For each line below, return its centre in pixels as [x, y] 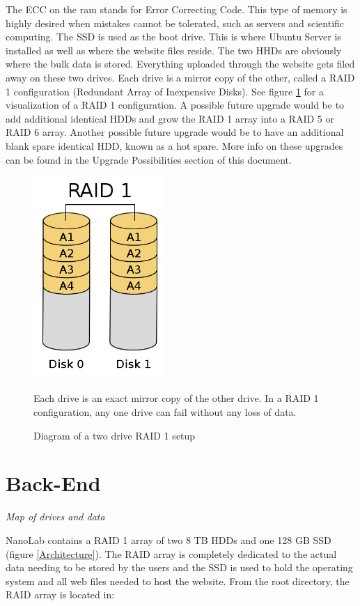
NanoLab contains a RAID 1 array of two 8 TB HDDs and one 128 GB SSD [169, 539]
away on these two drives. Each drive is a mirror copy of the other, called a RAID [180, 77]
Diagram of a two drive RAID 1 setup [115, 435]
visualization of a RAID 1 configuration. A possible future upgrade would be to [175, 105]
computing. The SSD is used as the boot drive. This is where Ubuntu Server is [173, 37]
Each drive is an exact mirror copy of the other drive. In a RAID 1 [176, 398]
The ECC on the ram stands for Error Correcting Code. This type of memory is [177, 9]
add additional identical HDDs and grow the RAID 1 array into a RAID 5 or [170, 118]
